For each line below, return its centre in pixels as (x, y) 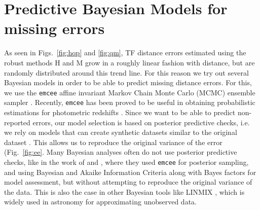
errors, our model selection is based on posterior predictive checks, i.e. (141, 122)
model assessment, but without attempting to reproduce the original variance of (128, 182)
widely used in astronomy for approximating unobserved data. (100, 202)
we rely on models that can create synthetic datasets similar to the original (121, 132)
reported (17, 122)
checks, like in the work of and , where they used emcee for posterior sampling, (126, 162)
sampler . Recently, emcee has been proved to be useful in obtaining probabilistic (130, 102)
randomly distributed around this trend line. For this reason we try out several (126, 72)
